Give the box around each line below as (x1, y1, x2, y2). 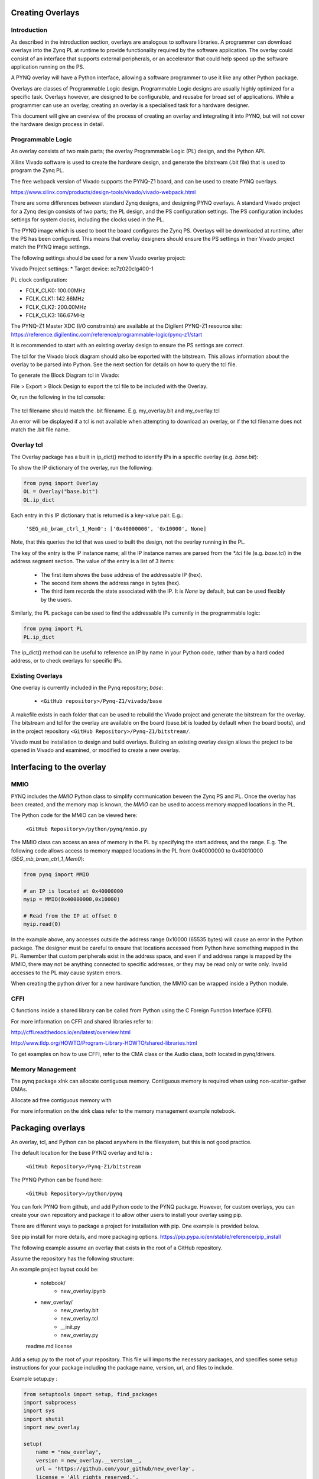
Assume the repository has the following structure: (11, 1255, 134, 1262)
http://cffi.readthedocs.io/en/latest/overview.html (11, 1029, 131, 1036)
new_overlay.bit (60, 1306, 99, 1313)
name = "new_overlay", (35, 1449, 102, 1455)
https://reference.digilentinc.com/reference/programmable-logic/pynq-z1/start (11, 331, 203, 338)
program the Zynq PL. (11, 167, 64, 174)
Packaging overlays (11, 1123, 86, 1133)
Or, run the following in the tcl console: (11, 393, 105, 401)
